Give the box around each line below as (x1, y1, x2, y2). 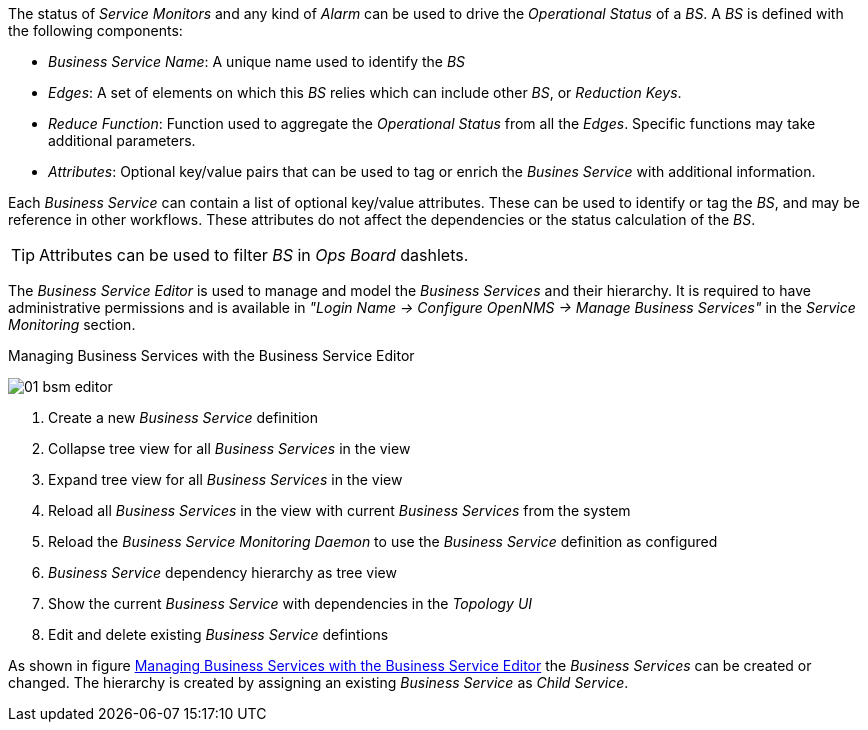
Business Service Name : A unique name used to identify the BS (48, 53, 466, 70)
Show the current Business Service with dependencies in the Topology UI (48, 595, 533, 612)
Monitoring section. (8, 316, 136, 333)
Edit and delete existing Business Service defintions (48, 626, 389, 643)
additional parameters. (48, 132, 196, 149)
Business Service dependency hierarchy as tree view (48, 564, 397, 581)
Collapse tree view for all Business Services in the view (48, 440, 411, 457)
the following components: (8, 22, 183, 39)
